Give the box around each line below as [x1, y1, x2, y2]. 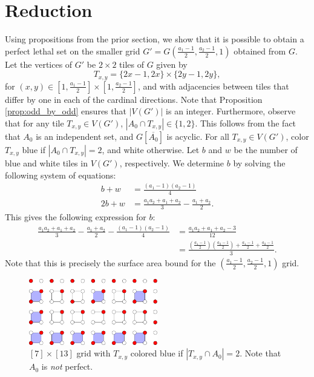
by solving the [233, 156, 286, 169]
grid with [76, 347, 111, 359]
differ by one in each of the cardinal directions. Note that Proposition [5, 93, 263, 105]
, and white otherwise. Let [102, 143, 200, 156]
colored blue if [130, 347, 183, 359]
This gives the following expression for [5, 210, 146, 223]
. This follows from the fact [195, 116, 296, 129]
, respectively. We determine [119, 156, 224, 169]
